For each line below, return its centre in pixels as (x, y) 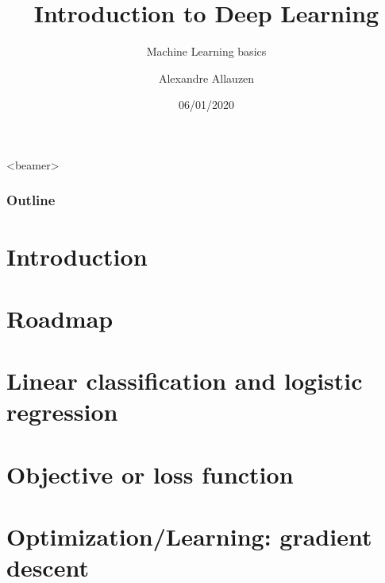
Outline (31, 200)
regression (62, 412)
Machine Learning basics (206, 51)
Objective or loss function (150, 474)
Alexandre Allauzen (206, 78)
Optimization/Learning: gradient (189, 536)
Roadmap (60, 318)
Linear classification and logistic (185, 381)
